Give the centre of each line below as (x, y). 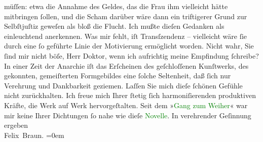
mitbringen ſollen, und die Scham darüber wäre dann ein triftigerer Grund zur (126, 16)
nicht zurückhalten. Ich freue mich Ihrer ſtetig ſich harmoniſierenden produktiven (130, 95)
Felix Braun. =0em (34, 135)
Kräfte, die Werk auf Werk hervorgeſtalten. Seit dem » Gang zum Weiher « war (126, 105)
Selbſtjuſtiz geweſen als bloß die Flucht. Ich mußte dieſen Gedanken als (114, 26)
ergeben (16, 125)
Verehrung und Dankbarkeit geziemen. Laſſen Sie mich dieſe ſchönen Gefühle (123, 85)
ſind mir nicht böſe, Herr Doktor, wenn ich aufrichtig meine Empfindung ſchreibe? (131, 55)
